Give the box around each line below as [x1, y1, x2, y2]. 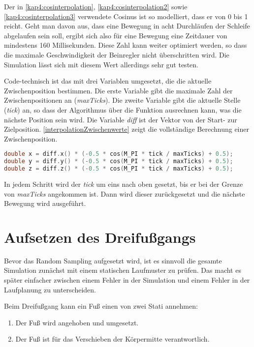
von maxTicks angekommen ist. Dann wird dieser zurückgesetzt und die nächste [4, 188, 245, 199]
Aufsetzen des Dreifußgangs [4, 227, 196, 247]
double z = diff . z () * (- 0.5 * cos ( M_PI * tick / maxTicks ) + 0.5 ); [4, 165, 233, 173]
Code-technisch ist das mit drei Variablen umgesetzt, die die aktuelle [4, 76, 212, 86]
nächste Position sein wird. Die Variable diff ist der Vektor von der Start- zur [4, 114, 237, 124]
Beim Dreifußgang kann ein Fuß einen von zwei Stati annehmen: [4, 301, 198, 311]
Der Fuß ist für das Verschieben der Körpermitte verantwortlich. [15, 334, 210, 344]
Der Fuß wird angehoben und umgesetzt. [15, 317, 139, 327]
